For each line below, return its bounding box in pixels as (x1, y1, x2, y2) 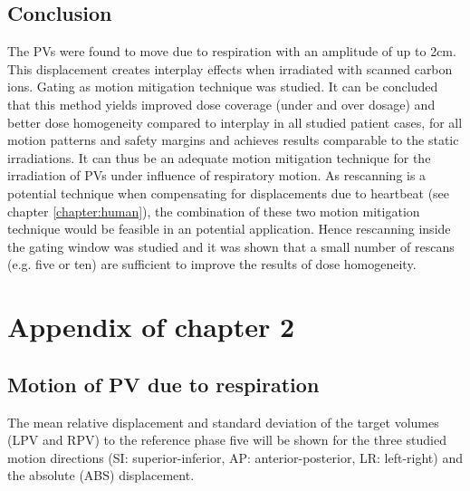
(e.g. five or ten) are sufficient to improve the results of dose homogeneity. (7, 255, 417, 274)
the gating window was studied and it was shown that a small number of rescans (7, 236, 455, 255)
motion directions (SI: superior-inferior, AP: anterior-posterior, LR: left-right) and (7, 448, 463, 467)
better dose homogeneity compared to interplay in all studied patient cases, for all (7, 112, 463, 131)
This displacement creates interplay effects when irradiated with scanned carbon (7, 59, 453, 78)
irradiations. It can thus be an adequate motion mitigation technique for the (7, 148, 431, 167)
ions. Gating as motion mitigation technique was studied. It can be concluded (7, 77, 438, 96)
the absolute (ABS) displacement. (7, 466, 195, 485)
